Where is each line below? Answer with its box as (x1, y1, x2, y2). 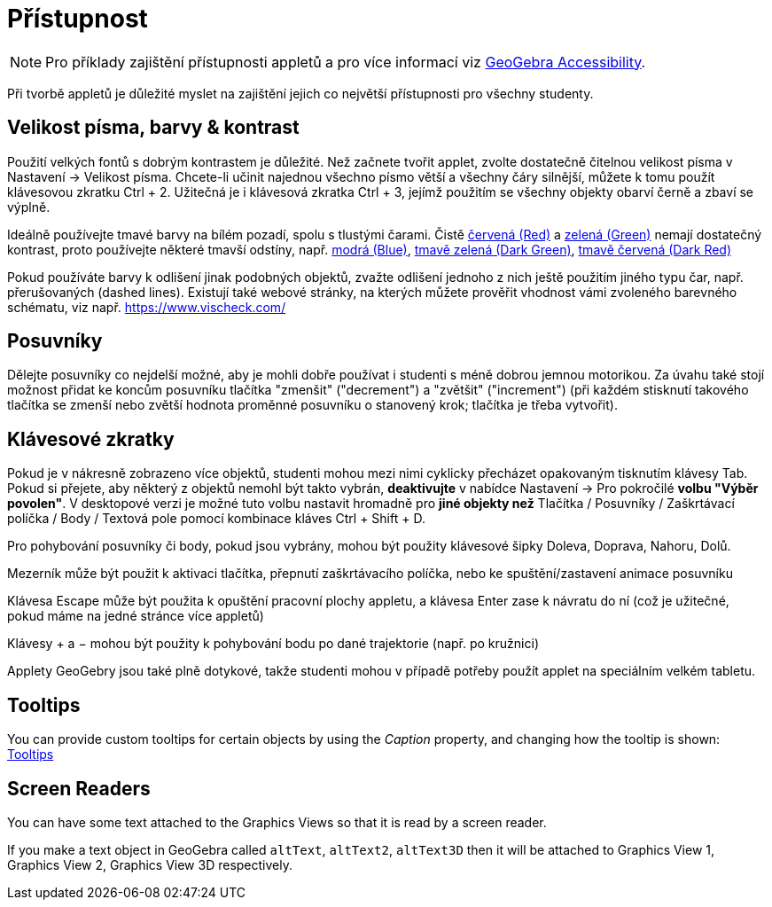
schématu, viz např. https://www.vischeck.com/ (7, 299, 286, 315)
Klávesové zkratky (7, 427, 175, 450)
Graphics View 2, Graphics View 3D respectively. (7, 856, 292, 872)
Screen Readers (7, 777, 151, 800)
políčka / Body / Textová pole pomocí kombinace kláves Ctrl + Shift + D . (7, 511, 425, 527)
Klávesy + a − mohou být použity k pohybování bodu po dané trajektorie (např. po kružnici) (7, 636, 539, 652)
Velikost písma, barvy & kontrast (7, 116, 300, 139)
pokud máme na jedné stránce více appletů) (7, 608, 264, 624)
